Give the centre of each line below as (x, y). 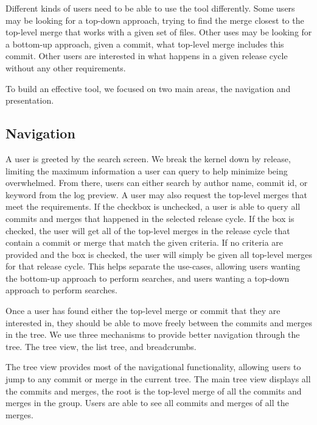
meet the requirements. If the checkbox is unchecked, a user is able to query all (153, 206)
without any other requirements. (66, 67)
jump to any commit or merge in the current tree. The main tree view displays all (158, 379)
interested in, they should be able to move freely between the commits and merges (159, 322)
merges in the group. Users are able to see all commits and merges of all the (147, 403)
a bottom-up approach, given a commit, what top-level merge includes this (145, 44)
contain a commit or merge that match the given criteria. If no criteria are (145, 242)
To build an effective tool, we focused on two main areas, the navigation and (148, 88)
